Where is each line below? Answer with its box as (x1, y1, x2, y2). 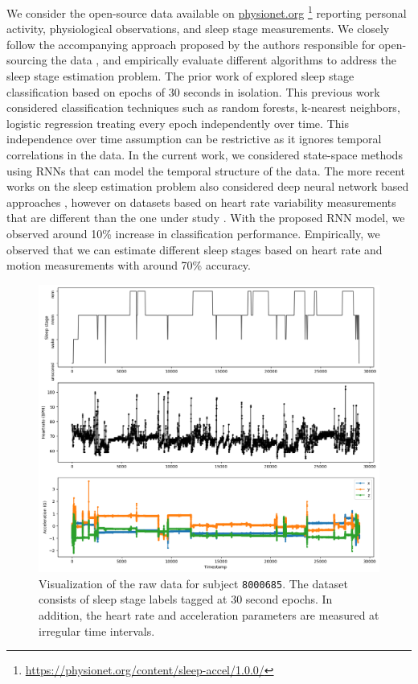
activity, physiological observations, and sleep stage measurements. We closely (6, 20, 390, 37)
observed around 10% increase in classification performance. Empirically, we (6, 225, 380, 241)
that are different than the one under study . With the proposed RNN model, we (6, 209, 405, 226)
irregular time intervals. (39, 622, 155, 639)
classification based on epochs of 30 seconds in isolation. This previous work (6, 83, 380, 100)
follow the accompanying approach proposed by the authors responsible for (6, 35, 375, 52)
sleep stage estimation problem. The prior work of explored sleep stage (6, 68, 354, 84)
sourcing (6, 52, 47, 68)
